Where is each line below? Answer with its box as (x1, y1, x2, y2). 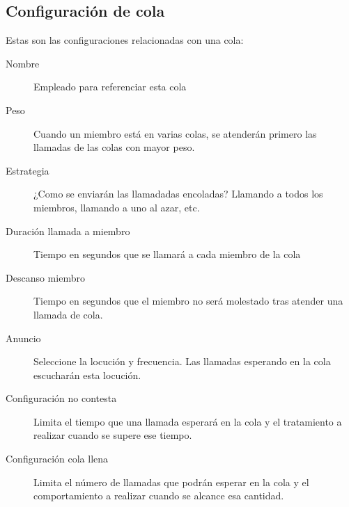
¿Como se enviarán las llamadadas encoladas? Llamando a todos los (33, 186, 323, 201)
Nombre (6, 56, 40, 70)
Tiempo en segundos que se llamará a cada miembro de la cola (33, 247, 301, 261)
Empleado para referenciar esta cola (33, 79, 187, 94)
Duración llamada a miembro (6, 223, 130, 238)
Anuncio (6, 330, 41, 345)
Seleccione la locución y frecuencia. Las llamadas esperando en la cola (33, 354, 331, 369)
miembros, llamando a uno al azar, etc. (33, 200, 200, 214)
